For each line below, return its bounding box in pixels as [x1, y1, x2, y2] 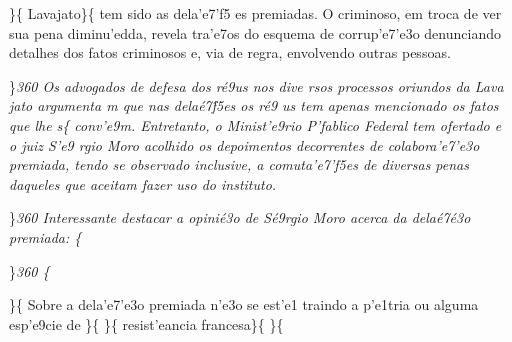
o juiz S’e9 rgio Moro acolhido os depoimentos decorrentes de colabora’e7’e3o [9, 134, 480, 155]
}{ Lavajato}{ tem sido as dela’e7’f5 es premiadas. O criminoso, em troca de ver [9, 3, 502, 23]
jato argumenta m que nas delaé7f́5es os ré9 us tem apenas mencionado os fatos [9, 95, 499, 116]
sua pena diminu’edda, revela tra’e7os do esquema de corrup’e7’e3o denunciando [9, 22, 501, 43]
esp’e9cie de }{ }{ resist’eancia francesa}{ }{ [9, 313, 284, 334]
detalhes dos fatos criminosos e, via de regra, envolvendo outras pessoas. [9, 42, 451, 63]
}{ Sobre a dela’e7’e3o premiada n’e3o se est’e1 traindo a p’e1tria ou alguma [9, 294, 479, 315]
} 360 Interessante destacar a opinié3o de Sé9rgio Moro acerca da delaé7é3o [9, 207, 471, 228]
